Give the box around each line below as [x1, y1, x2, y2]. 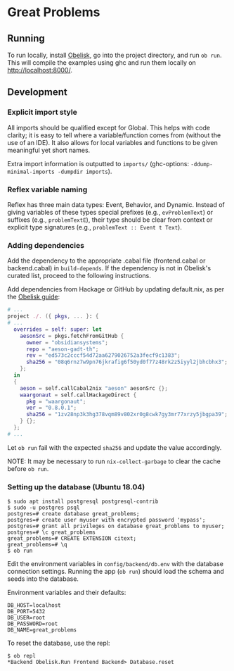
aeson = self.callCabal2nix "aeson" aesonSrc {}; [20, 384, 169, 391]
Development [7, 86, 68, 99]
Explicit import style [7, 107, 77, 117]
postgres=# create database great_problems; [7, 510, 140, 518]
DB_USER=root [7, 614, 46, 622]
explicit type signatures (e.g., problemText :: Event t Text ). [7, 222, 183, 231]
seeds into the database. [7, 575, 79, 583]
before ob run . [7, 464, 49, 472]
